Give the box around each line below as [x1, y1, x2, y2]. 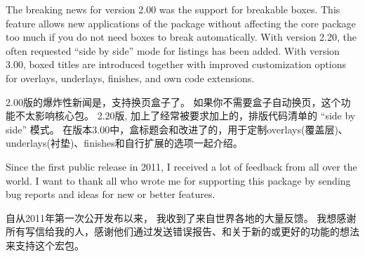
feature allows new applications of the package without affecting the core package [6, 15, 356, 30]
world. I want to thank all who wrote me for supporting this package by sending [6, 173, 351, 187]
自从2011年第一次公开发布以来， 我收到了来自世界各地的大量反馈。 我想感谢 [6, 210, 357, 225]
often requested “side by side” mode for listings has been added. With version [6, 43, 340, 58]
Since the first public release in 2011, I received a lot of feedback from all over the [6, 159, 357, 173]
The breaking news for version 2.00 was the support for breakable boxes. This [6, 2, 340, 16]
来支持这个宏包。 [6, 237, 84, 252]
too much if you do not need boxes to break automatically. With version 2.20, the [6, 29, 357, 44]
